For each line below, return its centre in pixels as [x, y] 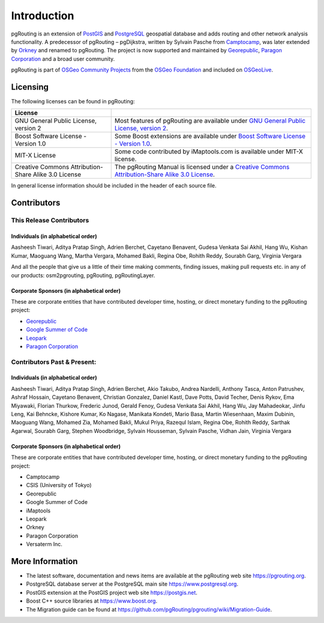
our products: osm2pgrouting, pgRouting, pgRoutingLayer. [83, 275]
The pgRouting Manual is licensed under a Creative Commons [202, 167]
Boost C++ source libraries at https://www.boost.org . [92, 601]
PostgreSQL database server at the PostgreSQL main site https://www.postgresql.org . [132, 584]
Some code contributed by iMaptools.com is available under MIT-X [208, 152]
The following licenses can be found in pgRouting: [73, 102]
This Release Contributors [50, 221]
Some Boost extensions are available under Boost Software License [210, 137]
